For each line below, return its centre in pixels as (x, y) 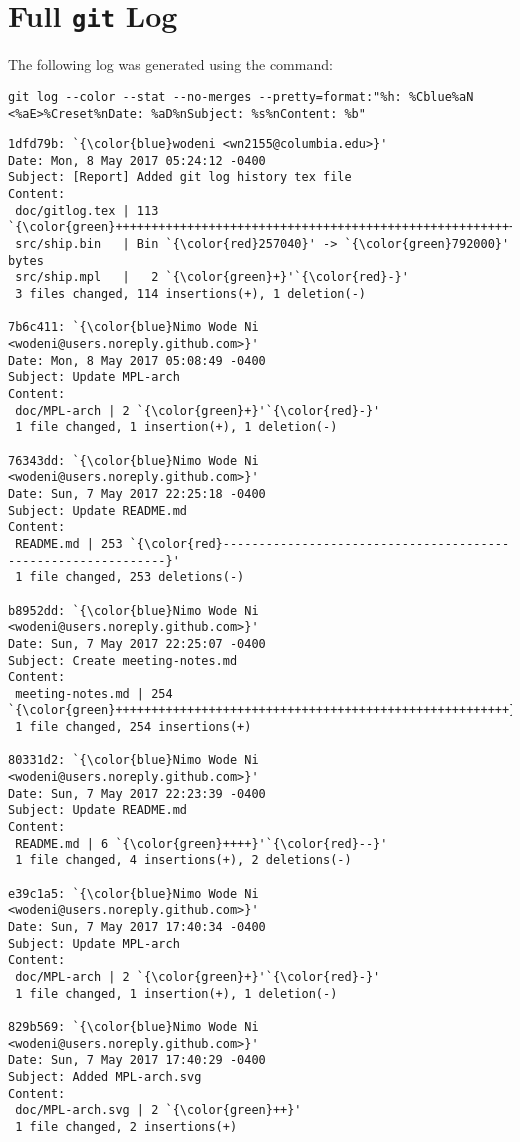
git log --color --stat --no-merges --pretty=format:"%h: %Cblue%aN (241, 96)
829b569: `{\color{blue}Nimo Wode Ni (133, 1026)
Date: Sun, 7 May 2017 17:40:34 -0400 (137, 927)
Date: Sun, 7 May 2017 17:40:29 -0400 (137, 1060)
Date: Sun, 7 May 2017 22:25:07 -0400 (137, 643)
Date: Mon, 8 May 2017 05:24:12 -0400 (137, 160)
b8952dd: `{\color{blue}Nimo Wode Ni (133, 610)
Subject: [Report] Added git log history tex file (180, 177)
